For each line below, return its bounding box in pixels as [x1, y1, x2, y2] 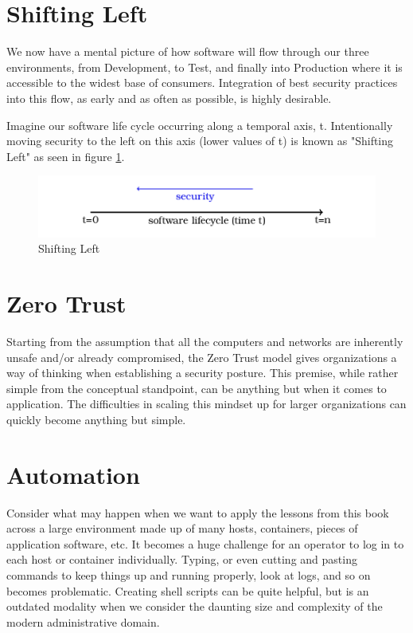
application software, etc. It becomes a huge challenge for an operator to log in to [6, 535, 404, 552]
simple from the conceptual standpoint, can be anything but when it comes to [6, 379, 387, 396]
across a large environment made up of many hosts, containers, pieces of [6, 520, 358, 537]
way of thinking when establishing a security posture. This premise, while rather [6, 364, 399, 381]
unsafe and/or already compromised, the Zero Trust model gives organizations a [6, 348, 397, 365]
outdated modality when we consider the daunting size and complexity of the [6, 598, 383, 615]
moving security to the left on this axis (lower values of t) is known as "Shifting [6, 132, 394, 149]
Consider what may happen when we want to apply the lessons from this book [6, 504, 389, 521]
